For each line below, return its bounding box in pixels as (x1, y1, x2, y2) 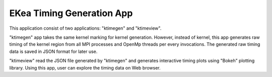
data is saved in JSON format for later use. (9, 48, 98, 54)
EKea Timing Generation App (9, 8, 133, 19)
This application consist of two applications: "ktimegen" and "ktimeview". (9, 25, 162, 31)
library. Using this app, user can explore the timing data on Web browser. (9, 64, 161, 70)
